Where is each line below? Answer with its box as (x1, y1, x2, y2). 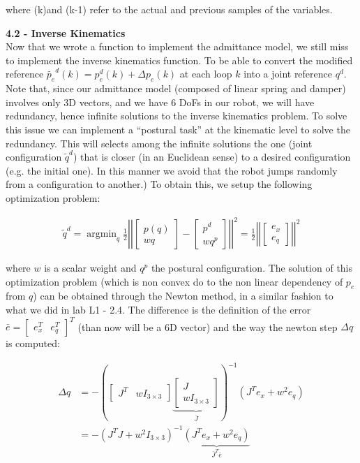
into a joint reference (243, 66, 332, 81)
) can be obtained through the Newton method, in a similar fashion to (33, 288, 333, 303)
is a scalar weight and (44, 260, 137, 275)
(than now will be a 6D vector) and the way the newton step (77, 319, 338, 334)
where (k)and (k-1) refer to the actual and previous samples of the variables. (6, 2, 333, 16)
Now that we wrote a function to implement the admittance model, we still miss (6, 39, 349, 54)
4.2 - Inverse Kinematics (6, 25, 126, 40)
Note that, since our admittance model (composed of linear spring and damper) (6, 81, 346, 96)
